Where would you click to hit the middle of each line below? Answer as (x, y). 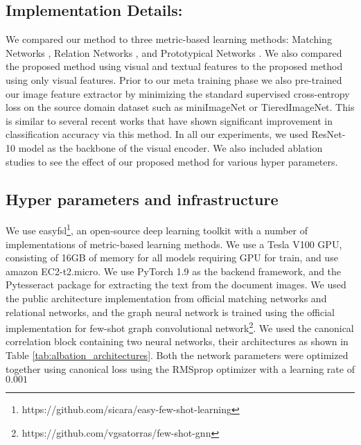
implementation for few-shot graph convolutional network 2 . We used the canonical (180, 327)
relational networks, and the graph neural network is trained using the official (170, 312)
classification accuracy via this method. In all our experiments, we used (157, 134)
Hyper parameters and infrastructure (142, 199)
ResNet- (328, 134)
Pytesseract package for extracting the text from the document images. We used (176, 285)
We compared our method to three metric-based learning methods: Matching (169, 39)
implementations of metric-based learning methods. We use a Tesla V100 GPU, (174, 244)
